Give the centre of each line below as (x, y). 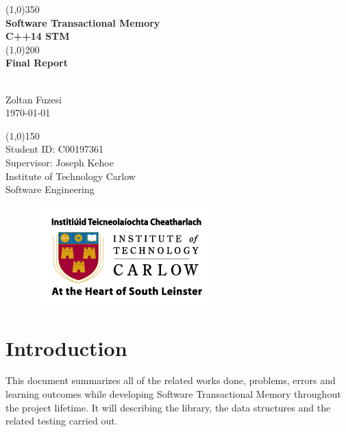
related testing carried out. (62, 421)
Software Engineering (50, 189)
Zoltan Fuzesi (34, 99)
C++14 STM (38, 36)
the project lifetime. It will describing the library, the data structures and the (168, 407)
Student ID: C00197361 (54, 149)
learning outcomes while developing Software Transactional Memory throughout (173, 394)
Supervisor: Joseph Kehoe (60, 162)
